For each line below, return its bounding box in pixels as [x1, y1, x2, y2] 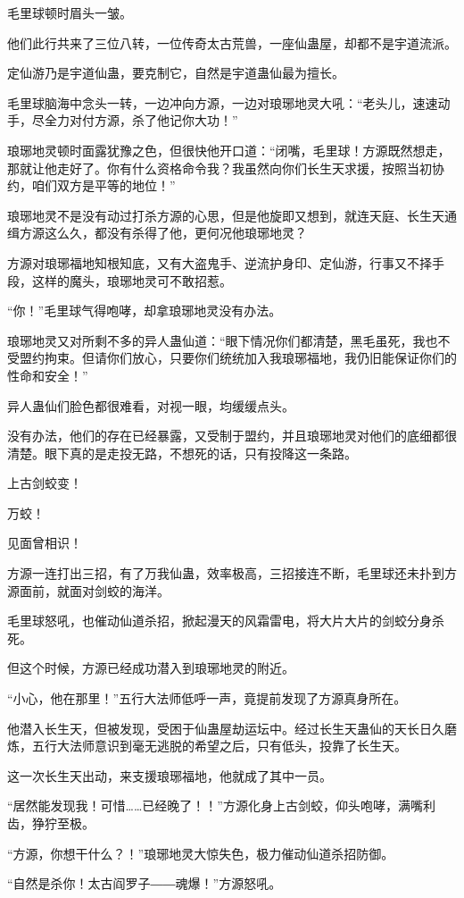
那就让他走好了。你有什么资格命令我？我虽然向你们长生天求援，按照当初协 [7, 158, 444, 177]
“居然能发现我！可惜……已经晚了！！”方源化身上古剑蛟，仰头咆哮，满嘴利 [7, 796, 435, 815]
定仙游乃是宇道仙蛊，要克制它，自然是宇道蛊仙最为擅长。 [7, 63, 344, 82]
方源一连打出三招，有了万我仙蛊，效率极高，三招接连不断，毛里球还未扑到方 [7, 564, 457, 583]
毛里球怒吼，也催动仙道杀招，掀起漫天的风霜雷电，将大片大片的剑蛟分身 [7, 611, 432, 630]
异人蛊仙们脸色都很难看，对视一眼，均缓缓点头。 [7, 396, 294, 415]
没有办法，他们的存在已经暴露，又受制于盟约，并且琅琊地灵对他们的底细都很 [7, 426, 457, 445]
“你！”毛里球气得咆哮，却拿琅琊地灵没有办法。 [7, 301, 282, 320]
